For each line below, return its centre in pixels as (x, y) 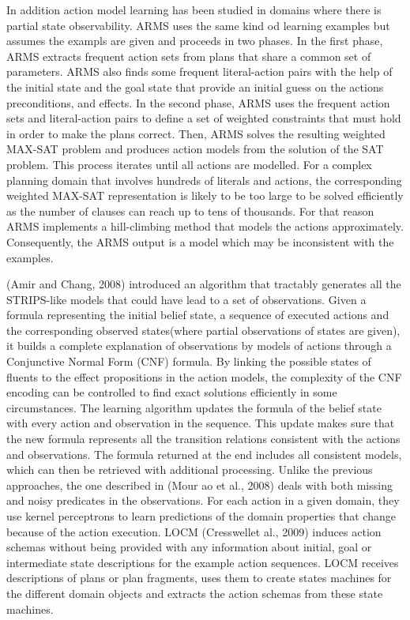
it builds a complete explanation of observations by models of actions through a (199, 346)
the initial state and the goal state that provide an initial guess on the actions (195, 86)
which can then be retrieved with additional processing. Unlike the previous (190, 470)
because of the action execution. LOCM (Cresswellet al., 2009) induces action (194, 531)
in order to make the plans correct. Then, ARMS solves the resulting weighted (196, 133)
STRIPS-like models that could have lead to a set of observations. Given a (186, 299)
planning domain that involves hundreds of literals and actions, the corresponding (204, 180)
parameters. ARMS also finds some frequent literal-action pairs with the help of (199, 71)
